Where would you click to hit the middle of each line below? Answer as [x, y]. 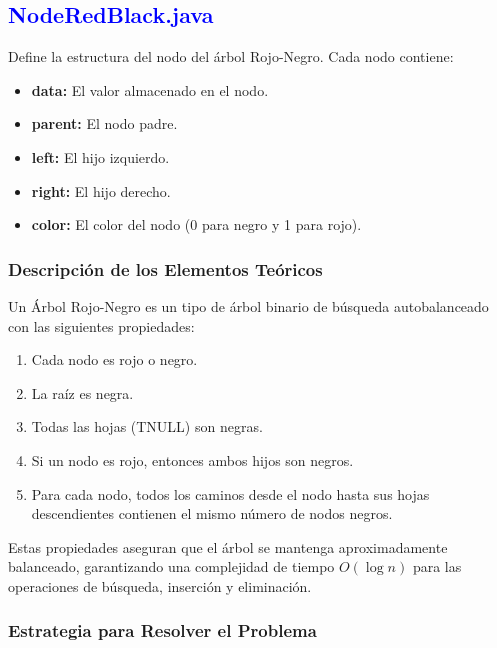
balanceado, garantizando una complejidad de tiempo [171, 566]
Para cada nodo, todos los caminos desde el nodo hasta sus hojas [230, 493]
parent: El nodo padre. [104, 123]
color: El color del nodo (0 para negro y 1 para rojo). [196, 224]
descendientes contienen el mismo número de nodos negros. [212, 513]
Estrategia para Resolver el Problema [162, 630]
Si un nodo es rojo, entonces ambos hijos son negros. [192, 459]
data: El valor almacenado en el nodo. [150, 89]
